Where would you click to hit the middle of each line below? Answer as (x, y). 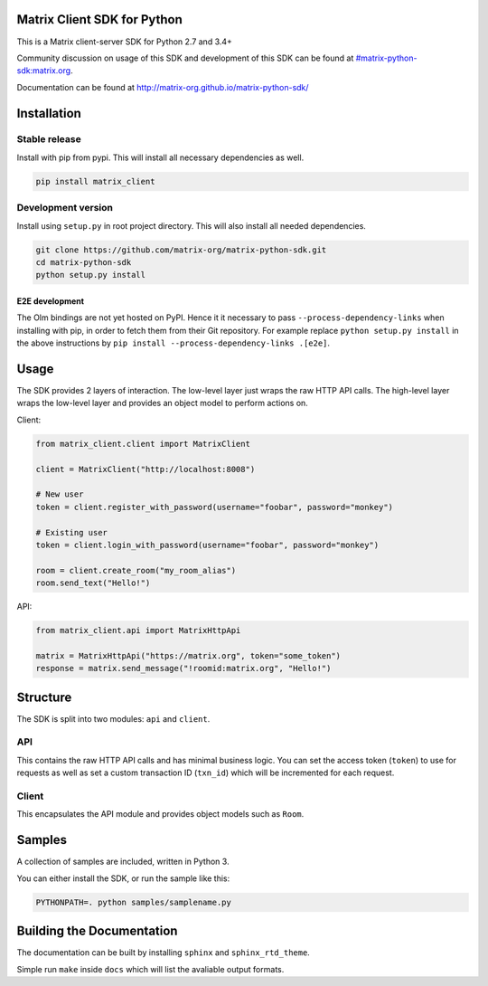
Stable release (49, 139)
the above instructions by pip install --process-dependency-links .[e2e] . (173, 343)
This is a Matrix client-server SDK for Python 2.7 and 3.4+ (124, 42)
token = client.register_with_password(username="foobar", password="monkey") (214, 507)
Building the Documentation (97, 931)
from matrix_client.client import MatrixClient (143, 444)
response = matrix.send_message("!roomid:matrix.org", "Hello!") (183, 668)
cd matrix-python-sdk (84, 262)
